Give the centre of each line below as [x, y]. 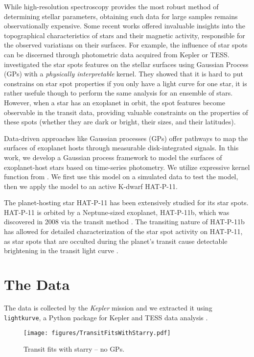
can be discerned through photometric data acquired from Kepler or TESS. [117, 54]
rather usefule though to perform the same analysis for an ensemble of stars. [118, 93]
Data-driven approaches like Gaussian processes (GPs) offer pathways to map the [126, 138]
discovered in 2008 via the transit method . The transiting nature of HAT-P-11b [124, 222]
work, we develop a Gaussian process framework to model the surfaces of [113, 157]
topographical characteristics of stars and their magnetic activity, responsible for [125, 35]
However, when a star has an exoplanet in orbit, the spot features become [115, 102]
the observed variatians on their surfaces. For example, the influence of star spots [126, 45]
